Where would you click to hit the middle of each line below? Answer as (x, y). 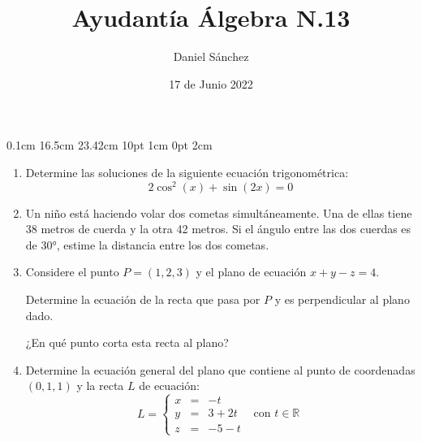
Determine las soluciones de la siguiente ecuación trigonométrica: (187, 172)
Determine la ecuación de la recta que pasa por (143, 299)
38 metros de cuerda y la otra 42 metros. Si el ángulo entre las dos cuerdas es (218, 229)
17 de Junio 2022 (211, 83)
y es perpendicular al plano (342, 299)
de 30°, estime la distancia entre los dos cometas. (147, 244)
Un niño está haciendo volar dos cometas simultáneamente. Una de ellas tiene (219, 212)
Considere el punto (72, 272)
